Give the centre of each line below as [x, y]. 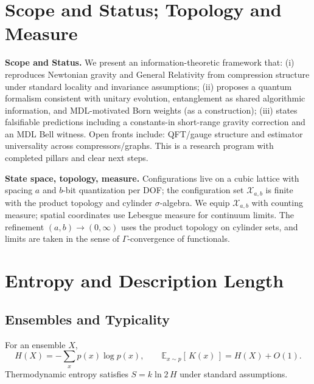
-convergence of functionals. [179, 238]
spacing [19, 190]
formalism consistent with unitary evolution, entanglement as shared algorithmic [155, 98]
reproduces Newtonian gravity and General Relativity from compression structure [157, 74]
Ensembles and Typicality [88, 319]
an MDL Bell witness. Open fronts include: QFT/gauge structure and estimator [154, 133]
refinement [25, 226]
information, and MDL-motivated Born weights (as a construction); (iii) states [151, 110]
